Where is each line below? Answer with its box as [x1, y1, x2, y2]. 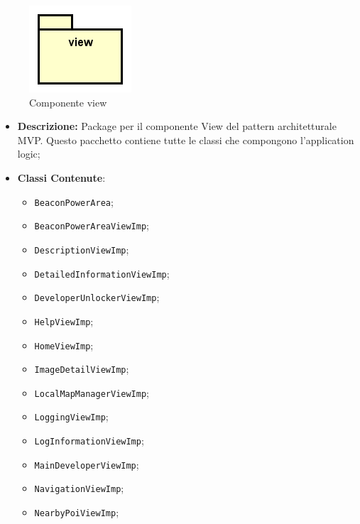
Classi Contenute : [17, 170, 106, 185]
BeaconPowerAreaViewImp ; [34, 218, 149, 233]
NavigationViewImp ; [34, 481, 124, 496]
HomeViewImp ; [34, 337, 94, 352]
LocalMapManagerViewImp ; [34, 385, 149, 400]
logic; [17, 146, 40, 161]
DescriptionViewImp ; [34, 241, 129, 256]
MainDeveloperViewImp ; [34, 457, 139, 471]
